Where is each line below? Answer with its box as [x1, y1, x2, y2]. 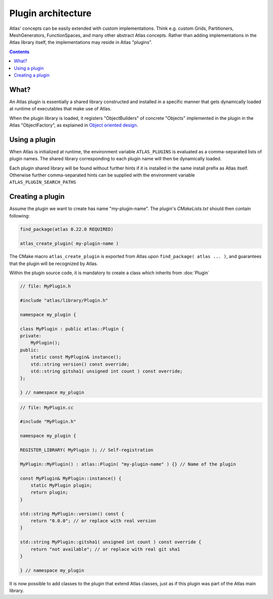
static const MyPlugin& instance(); [30, 354, 121, 360]
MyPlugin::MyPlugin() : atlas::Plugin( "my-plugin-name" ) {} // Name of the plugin [20, 461, 236, 467]
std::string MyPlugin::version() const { [20, 511, 124, 517]
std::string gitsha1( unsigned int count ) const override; [30, 368, 183, 374]
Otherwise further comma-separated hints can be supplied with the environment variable [9, 172, 195, 178]
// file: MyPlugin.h [20, 283, 71, 289]
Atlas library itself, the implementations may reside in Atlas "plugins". [9, 39, 153, 46]
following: [9, 212, 30, 219]
